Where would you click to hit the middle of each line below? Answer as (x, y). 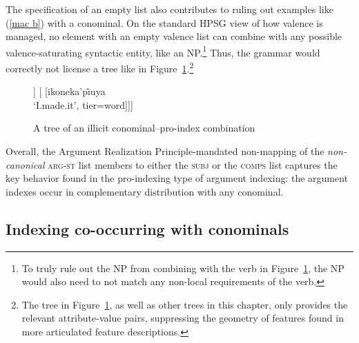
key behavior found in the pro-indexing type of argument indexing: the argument (177, 178)
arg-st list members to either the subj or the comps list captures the (193, 164)
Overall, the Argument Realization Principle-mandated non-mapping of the (165, 151)
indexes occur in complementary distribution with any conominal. (145, 191)
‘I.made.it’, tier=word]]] (83, 104)
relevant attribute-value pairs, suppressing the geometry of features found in (183, 318)
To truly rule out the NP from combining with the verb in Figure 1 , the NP (183, 268)
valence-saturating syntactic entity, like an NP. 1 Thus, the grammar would (163, 51)
